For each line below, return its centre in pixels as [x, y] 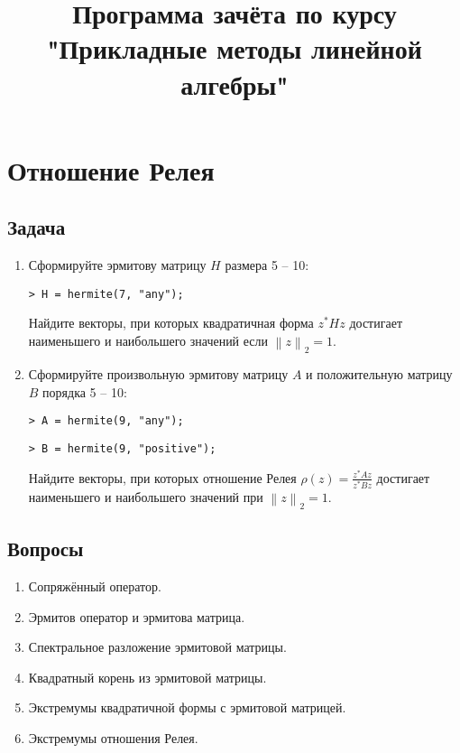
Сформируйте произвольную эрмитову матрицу [158, 374]
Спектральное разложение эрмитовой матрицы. [157, 647]
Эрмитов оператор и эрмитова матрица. [137, 616]
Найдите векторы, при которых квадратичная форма [171, 323]
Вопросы [46, 548]
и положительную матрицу [379, 374]
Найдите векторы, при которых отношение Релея [162, 477]
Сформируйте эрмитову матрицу [117, 265]
